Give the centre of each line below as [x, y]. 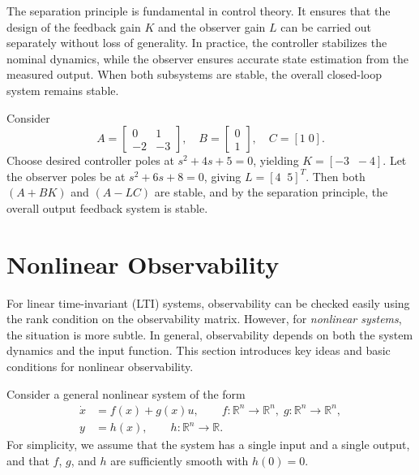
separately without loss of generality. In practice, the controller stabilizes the [197, 43]
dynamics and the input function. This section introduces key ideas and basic [199, 350]
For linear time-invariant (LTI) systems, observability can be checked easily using [208, 302]
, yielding [276, 160]
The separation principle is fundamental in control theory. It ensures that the [199, 11]
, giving [222, 176]
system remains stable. [63, 90]
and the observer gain [212, 26]
